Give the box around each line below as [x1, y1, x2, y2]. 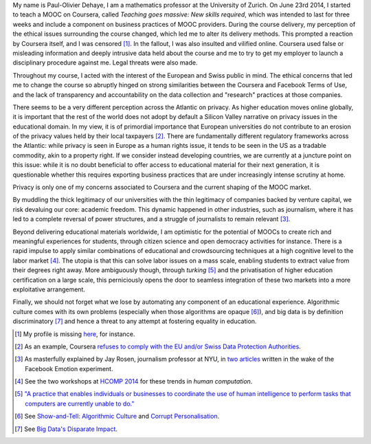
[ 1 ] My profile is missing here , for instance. [14, 330, 135, 338]
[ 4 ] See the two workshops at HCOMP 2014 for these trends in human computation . [14, 377, 253, 386]
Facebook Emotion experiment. [25, 364, 113, 373]
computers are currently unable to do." [25, 399, 135, 408]
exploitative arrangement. [12, 285, 86, 293]
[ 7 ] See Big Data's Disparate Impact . [14, 425, 118, 433]
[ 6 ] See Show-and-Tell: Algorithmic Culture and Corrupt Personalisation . [14, 412, 220, 421]
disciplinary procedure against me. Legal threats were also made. [12, 58, 199, 67]
